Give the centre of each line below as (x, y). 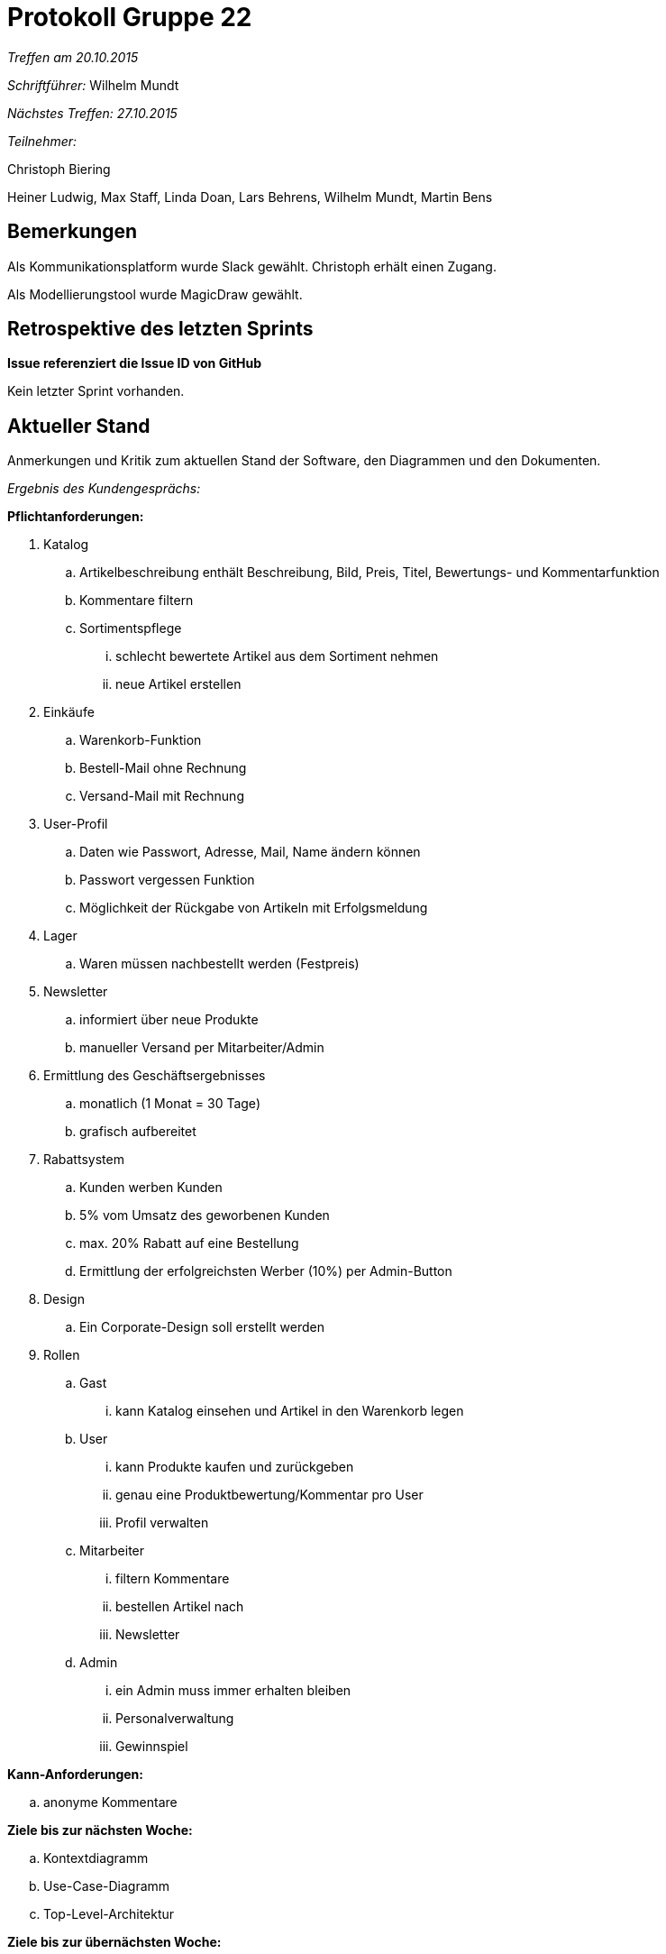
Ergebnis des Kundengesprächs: (104, 489)
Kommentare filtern (137, 601)
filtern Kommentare (173, 1579)
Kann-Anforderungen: (75, 1775)
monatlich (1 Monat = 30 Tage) (170, 1104)
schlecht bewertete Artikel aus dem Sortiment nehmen (277, 656)
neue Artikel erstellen (178, 684)
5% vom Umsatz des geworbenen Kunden (205, 1216)
